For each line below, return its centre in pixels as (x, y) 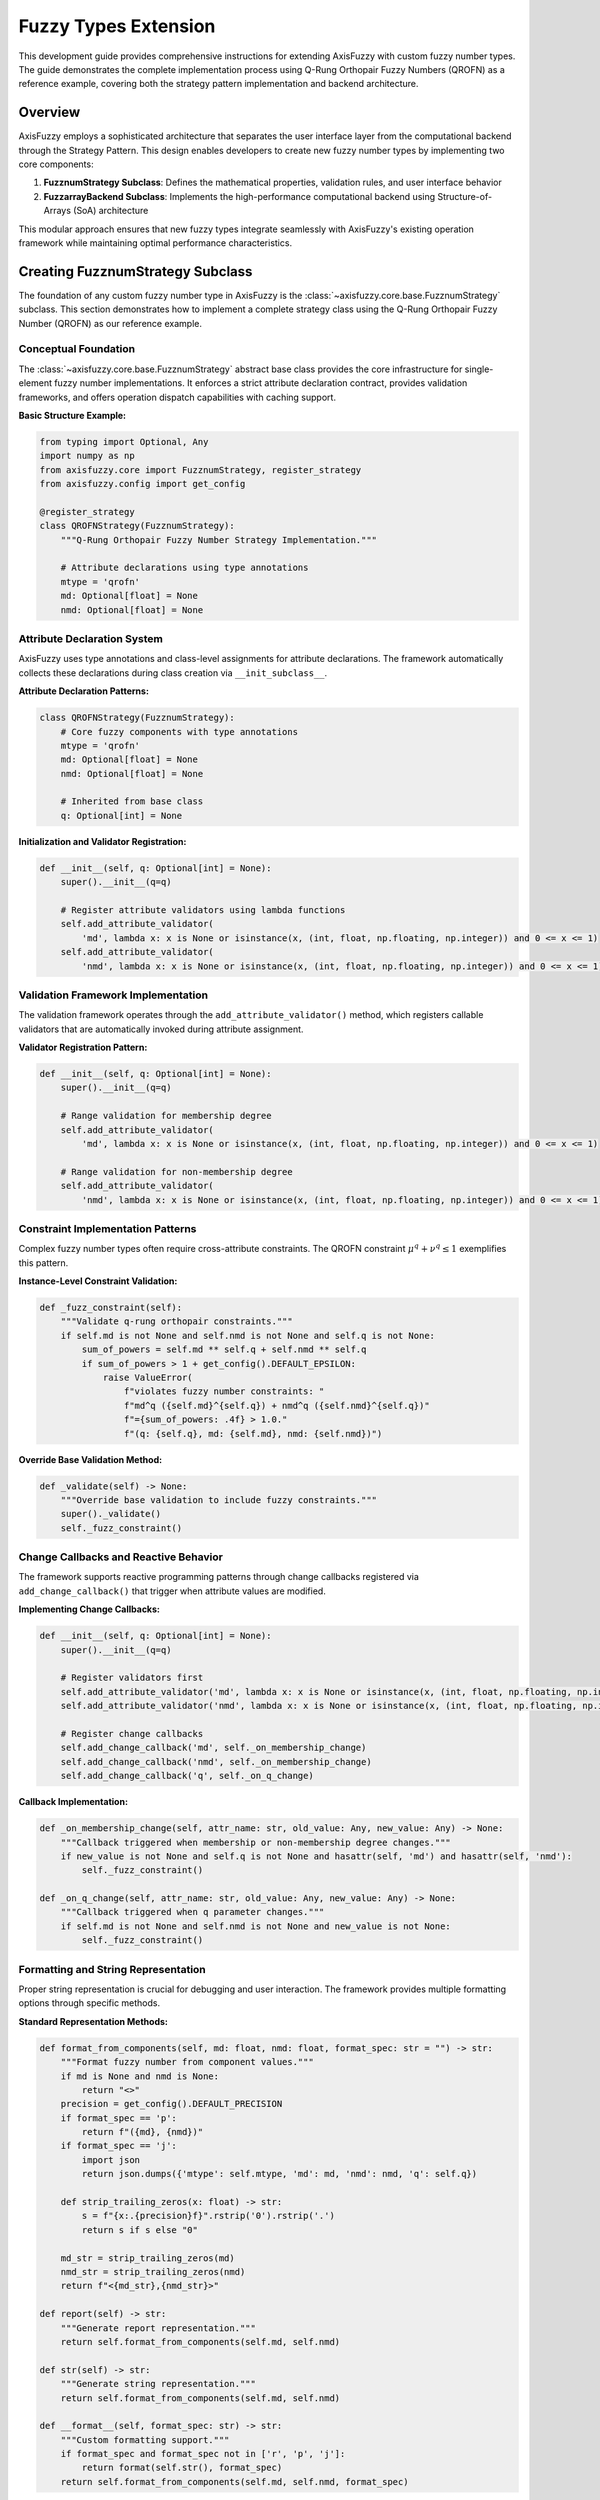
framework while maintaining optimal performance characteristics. (155, 242)
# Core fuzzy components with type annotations (179, 731)
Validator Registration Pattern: (83, 1047)
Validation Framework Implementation (113, 995)
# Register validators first (132, 1678)
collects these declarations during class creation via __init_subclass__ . (173, 672)
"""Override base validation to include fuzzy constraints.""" (219, 1499)
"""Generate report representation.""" (158, 2328)
